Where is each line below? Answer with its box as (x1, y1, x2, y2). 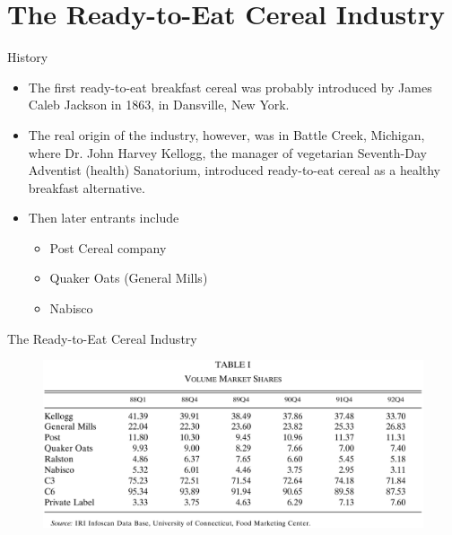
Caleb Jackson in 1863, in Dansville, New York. (28, 95, 290, 114)
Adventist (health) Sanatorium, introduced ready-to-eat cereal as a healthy (28, 161, 441, 180)
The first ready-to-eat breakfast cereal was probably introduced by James (28, 77, 432, 96)
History (7, 48, 48, 66)
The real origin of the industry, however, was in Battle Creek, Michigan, (28, 125, 425, 144)
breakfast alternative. (28, 178, 145, 197)
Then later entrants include (28, 208, 179, 227)
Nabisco (49, 299, 93, 318)
